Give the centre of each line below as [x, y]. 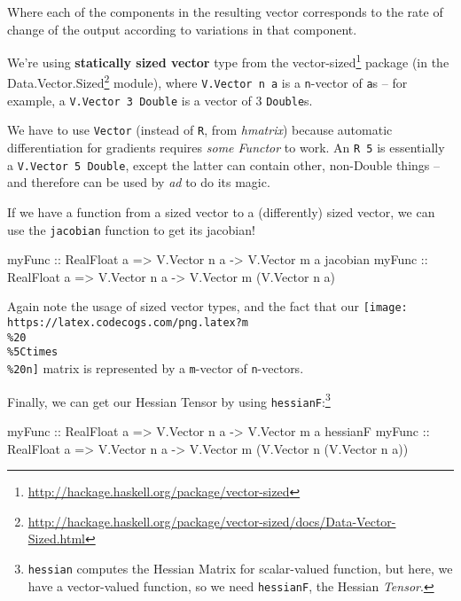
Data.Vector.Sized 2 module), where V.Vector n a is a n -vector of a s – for [207, 82]
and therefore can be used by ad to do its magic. [139, 182]
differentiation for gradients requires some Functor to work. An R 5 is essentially [226, 148]
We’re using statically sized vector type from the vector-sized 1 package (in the [228, 61]
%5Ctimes [33, 352]
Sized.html [56, 539]
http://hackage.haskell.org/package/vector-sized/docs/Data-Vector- [212, 521]
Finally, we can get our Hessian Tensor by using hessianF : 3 [169, 400]
